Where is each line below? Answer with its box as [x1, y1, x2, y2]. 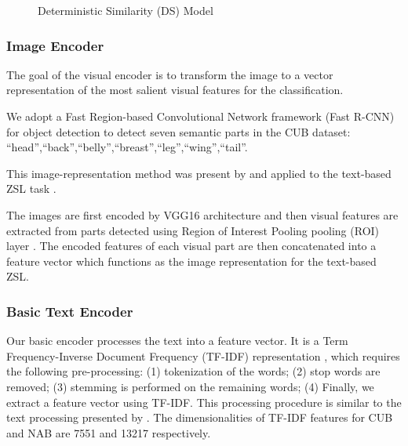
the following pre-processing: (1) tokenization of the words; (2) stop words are [6, 363, 381, 379]
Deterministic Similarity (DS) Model [38, 2, 213, 18]
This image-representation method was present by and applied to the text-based [6, 165, 392, 181]
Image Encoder [6, 35, 104, 55]
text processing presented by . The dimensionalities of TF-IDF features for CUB [6, 409, 393, 426]
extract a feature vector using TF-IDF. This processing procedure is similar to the [6, 393, 402, 410]
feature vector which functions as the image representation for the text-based [6, 252, 377, 269]
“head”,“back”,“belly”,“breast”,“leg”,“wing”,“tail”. [6, 139, 248, 155]
